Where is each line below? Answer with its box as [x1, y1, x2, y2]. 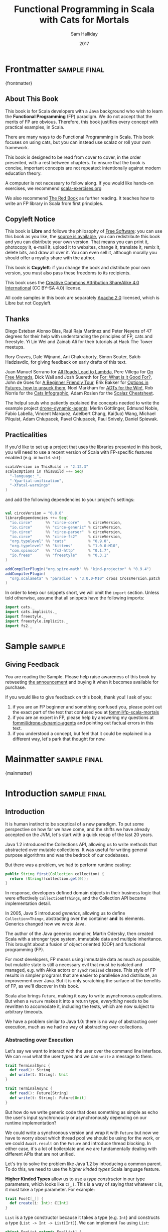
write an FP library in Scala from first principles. [5, 200, 104, 207]
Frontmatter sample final [5, 63, 105, 75]
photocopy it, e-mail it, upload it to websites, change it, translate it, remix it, [5, 244, 161, 250]
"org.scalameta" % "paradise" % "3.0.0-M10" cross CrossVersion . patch [10, 576, 160, 581]
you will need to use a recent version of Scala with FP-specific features [5, 449, 152, 455]
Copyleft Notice [5, 215, 56, 223]
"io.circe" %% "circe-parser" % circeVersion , [10, 529, 122, 535]
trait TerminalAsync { [5, 1086, 53, 1091]
